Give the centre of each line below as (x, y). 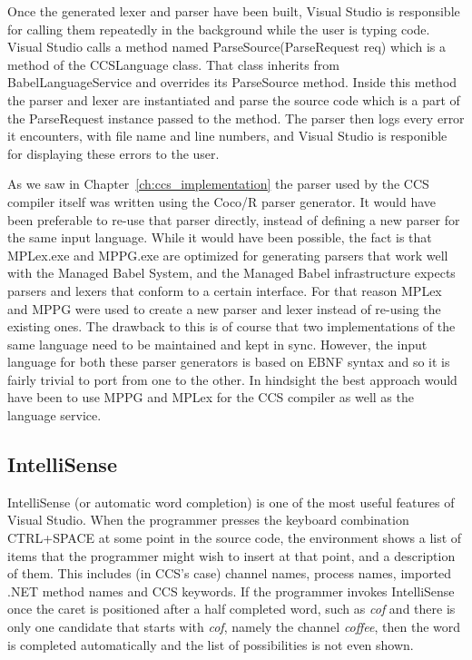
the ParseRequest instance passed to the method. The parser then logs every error (236, 118)
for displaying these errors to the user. (113, 153)
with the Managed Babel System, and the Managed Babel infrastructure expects (231, 273)
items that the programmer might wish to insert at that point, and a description (231, 555)
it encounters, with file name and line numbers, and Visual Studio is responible (227, 136)
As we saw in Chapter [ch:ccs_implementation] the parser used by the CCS (218, 184)
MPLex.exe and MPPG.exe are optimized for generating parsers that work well (228, 255)
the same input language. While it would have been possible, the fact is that (220, 237)
